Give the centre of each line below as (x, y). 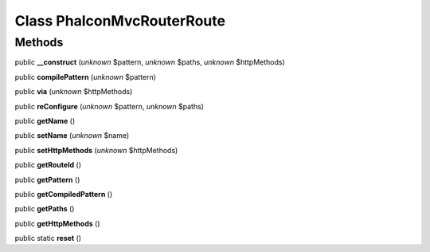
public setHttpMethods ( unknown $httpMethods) (96, 150)
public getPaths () (45, 209)
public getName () (45, 120)
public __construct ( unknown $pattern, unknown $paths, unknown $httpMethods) (150, 62)
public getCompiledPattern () (64, 194)
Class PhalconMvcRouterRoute (120, 21)
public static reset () (48, 238)
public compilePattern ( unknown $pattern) (86, 77)
